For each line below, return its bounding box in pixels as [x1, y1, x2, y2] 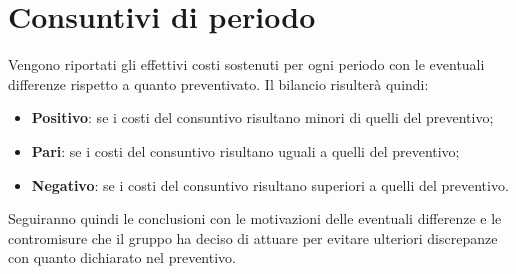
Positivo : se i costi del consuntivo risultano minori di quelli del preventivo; [31, 107, 494, 128]
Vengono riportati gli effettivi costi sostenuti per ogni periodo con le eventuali [8, 54, 485, 75]
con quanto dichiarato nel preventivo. [8, 247, 236, 268]
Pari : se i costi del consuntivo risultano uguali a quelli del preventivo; [31, 140, 460, 161]
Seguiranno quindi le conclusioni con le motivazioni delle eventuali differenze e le [8, 208, 502, 229]
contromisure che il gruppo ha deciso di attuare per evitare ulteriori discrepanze [8, 227, 498, 248]
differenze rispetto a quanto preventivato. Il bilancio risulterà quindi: [8, 73, 429, 94]
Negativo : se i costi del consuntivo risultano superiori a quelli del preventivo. [31, 174, 509, 195]
